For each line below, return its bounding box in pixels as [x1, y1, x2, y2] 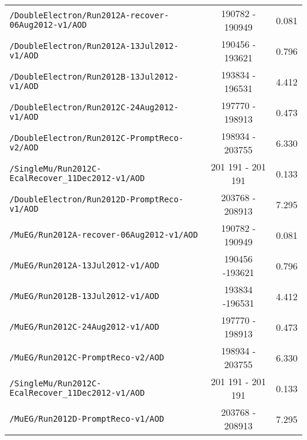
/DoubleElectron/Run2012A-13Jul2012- [9, 41, 179, 51]
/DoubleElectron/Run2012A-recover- [9, 11, 169, 20]
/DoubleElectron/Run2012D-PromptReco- [9, 195, 184, 204]
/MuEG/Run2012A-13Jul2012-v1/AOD [9, 261, 159, 270]
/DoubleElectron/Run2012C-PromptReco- [9, 133, 184, 143]
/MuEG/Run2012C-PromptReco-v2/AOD [9, 353, 164, 362]
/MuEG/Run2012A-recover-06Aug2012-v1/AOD [9, 230, 198, 239]
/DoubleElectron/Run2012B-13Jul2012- [9, 72, 179, 81]
